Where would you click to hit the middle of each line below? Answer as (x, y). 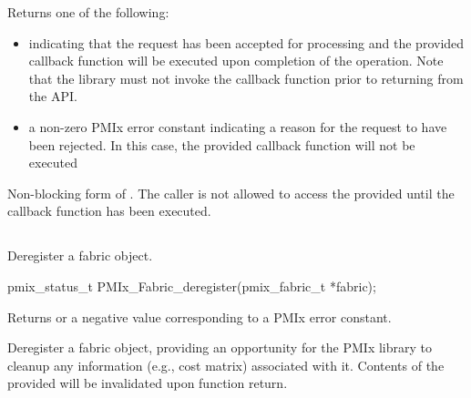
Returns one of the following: (88, 12)
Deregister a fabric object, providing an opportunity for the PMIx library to (220, 347)
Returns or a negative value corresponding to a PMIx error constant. (200, 316)
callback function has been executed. (109, 211)
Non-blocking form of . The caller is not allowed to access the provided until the (231, 193)
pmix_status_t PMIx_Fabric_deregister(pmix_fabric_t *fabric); (192, 286)
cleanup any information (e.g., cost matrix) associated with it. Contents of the (226, 365)
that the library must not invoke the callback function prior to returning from (246, 78)
